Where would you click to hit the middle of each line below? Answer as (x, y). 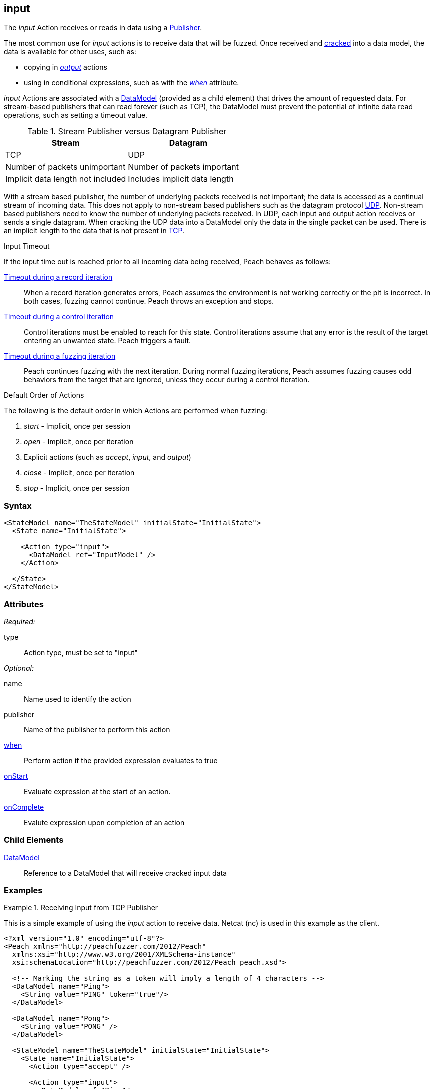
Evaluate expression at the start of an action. (97, 791)
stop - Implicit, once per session (77, 488)
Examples (23, 891)
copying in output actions (66, 67)
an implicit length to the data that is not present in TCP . (94, 231)
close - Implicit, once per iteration (79, 473)
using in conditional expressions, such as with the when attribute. (132, 83)
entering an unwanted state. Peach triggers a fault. (108, 341)
